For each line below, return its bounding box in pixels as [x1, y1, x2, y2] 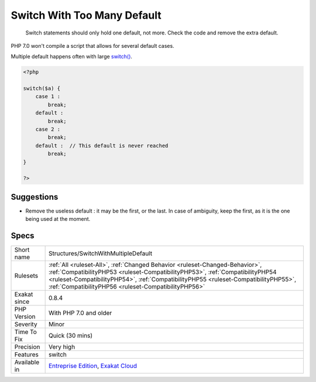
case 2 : [35, 126, 61, 133]
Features [14, 350, 39, 359]
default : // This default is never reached [35, 142, 169, 149]
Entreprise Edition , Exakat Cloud [48, 362, 138, 370]
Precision [14, 343, 40, 351]
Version [14, 312, 36, 321]
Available [14, 358, 40, 366]
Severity [14, 320, 37, 328]
